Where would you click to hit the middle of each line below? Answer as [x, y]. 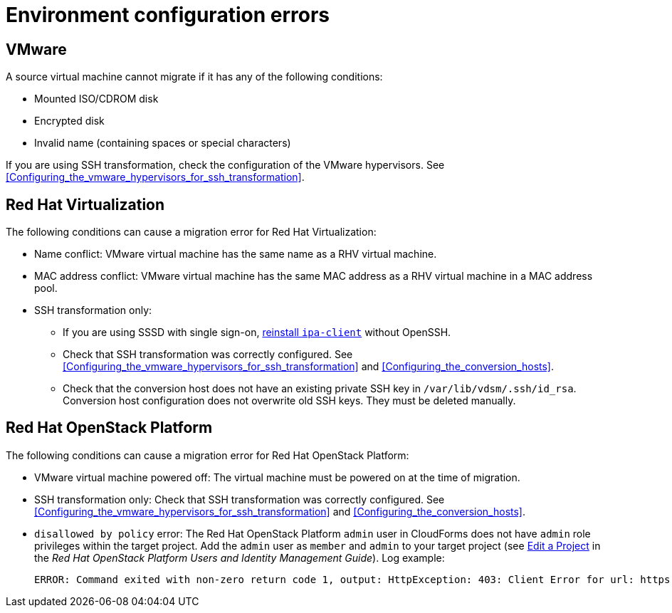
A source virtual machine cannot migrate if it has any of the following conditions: [194, 77]
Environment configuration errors [168, 15]
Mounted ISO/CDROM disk [96, 99]
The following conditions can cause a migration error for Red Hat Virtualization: [191, 232]
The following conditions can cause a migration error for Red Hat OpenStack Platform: [208, 455]
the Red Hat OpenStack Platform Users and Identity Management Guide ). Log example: [240, 557]
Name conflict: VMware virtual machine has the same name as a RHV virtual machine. [236, 254]
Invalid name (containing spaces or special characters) [163, 143]
